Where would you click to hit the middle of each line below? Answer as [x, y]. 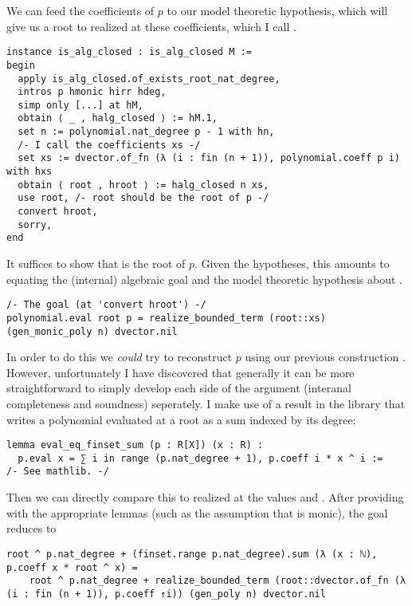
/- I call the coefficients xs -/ [109, 145]
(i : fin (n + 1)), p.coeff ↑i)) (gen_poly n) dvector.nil [166, 594]
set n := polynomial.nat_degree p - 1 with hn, [146, 132]
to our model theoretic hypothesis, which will [277, 10]
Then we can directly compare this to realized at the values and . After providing [205, 497]
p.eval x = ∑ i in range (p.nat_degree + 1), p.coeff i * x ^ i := [200, 458]
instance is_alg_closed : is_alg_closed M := [129, 52]
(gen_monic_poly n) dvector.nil [92, 331]
